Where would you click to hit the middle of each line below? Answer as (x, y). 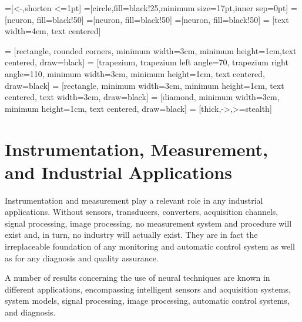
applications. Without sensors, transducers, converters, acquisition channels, (142, 212)
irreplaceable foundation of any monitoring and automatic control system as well (150, 246)
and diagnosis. (30, 312)
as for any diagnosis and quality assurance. (82, 258)
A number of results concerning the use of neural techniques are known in (137, 278)
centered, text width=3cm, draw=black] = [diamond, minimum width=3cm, (142, 97)
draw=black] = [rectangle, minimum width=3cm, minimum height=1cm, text (145, 85)
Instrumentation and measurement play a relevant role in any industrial (134, 200)
